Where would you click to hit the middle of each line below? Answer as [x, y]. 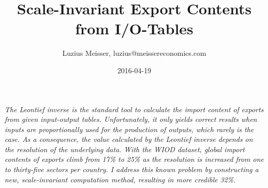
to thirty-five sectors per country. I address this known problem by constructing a [132, 169]
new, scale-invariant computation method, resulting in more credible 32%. [120, 179]
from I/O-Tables [134, 28]
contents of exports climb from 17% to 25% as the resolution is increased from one [134, 159]
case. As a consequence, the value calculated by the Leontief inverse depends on [129, 139]
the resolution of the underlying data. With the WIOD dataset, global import [125, 149]
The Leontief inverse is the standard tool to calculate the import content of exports [134, 109]
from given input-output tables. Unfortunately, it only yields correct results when [131, 119]
